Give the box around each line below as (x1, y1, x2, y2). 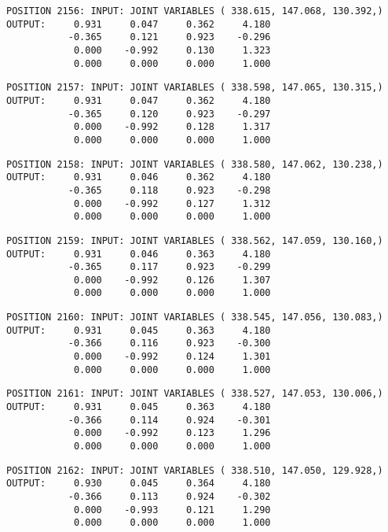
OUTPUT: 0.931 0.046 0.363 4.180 (6, 248, 271, 260)
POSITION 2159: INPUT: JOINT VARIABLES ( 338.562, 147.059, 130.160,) (6, 235, 383, 246)
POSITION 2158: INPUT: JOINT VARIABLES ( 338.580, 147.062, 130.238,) (6, 158, 383, 170)
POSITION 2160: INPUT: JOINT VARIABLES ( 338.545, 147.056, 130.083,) (6, 312, 383, 323)
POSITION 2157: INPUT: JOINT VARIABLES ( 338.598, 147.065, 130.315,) (6, 82, 383, 94)
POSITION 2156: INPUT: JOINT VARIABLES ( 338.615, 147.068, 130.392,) (6, 6, 383, 17)
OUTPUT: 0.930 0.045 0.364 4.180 (6, 478, 271, 490)
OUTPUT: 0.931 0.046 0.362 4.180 (6, 172, 271, 183)
